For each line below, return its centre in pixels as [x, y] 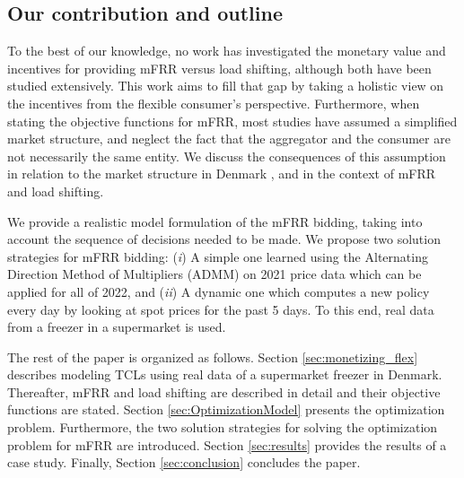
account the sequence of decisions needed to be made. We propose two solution [224, 239]
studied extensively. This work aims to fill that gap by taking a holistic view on [226, 86]
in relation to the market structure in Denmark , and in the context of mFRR [222, 174]
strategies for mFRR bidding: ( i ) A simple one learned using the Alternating [218, 256]
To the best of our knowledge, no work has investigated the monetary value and [227, 51]
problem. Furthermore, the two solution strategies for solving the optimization [223, 427]
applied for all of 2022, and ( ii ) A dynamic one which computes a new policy [219, 291]
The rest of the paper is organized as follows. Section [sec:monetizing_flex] [213, 356]
